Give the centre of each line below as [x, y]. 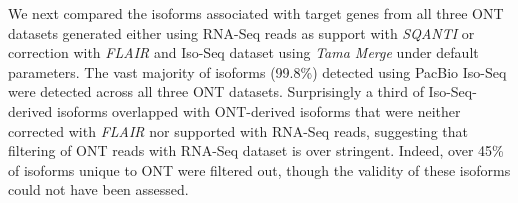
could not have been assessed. [98, 189]
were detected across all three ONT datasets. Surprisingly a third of [216, 91]
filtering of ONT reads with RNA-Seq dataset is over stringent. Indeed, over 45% [256, 150]
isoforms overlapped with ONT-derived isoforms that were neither [259, 110]
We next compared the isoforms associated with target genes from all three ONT [256, 13]
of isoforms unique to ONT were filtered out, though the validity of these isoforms [259, 169]
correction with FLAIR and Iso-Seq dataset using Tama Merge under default [243, 52]
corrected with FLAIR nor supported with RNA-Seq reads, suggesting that [238, 130]
